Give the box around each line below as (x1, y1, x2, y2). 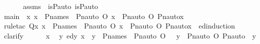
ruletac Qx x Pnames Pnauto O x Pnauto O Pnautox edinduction (4, 20, 235, 31)
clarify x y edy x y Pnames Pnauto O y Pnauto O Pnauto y (4, 30, 256, 40)
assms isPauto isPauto (23, 1, 99, 11)
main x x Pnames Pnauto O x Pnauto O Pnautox (4, 10, 184, 21)
